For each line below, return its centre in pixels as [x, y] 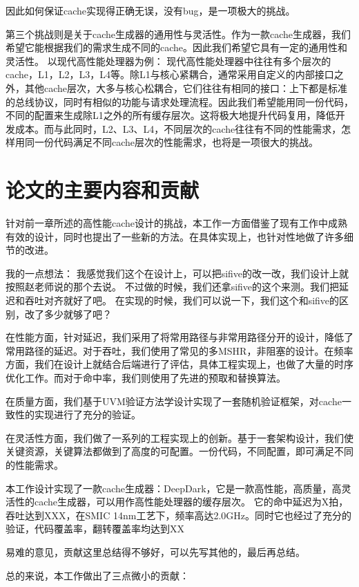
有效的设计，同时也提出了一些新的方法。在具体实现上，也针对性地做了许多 [175, 236]
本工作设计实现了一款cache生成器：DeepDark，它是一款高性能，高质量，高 [174, 488]
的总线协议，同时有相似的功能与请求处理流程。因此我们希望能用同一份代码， [179, 101]
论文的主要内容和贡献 [103, 190]
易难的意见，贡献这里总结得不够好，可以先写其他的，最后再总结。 [155, 551]
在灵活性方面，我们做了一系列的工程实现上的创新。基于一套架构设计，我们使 [179, 437]
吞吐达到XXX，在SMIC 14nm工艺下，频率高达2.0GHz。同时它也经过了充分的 [178, 515]
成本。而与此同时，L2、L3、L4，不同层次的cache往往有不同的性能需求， [178, 128]
